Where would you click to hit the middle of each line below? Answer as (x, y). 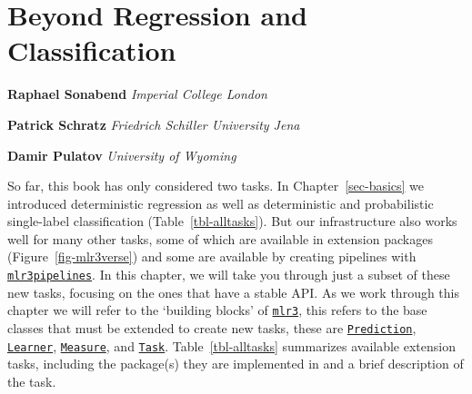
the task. (32, 381)
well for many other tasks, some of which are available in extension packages (220, 238)
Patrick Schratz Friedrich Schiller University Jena (154, 124)
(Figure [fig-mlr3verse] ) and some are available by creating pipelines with (212, 256)
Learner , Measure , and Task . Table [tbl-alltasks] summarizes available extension (231, 345)
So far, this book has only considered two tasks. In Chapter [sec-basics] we (216, 186)
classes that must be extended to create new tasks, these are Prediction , (212, 327)
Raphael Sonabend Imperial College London (137, 94)
